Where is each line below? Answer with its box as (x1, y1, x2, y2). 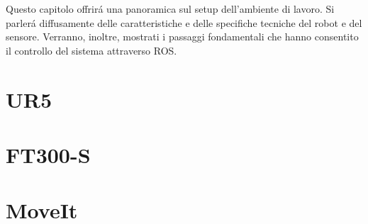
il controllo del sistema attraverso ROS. (6, 43, 177, 57)
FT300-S (6, 140, 91, 169)
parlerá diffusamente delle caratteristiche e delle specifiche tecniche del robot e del (6, 15, 362, 30)
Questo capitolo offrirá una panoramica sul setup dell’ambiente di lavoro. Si (6, 1, 335, 16)
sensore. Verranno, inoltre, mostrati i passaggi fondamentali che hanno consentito (6, 29, 359, 44)
